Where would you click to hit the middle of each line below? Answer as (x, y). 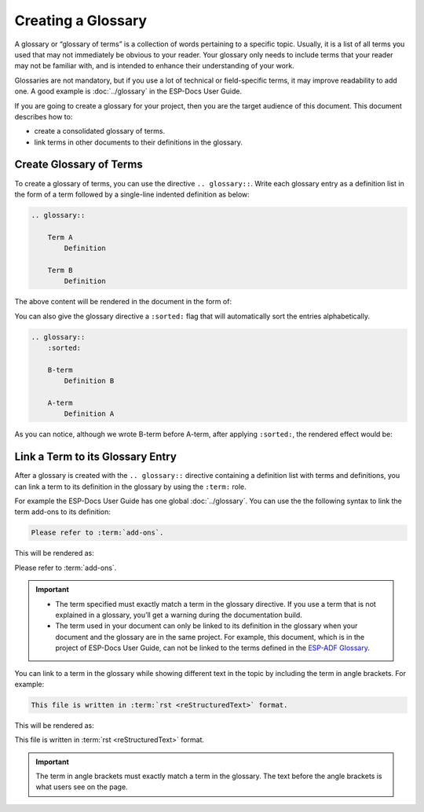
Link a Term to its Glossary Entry (95, 457)
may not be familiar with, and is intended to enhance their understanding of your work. (154, 66)
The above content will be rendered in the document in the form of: (123, 302)
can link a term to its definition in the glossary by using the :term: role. (130, 487)
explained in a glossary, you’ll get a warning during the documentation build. (179, 615)
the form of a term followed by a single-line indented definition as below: (132, 194)
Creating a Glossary (81, 20)
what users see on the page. (82, 787)
